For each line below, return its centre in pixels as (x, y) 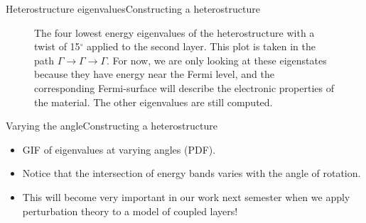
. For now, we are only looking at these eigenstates (217, 60)
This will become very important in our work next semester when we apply (186, 196)
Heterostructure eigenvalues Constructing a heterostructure (133, 8)
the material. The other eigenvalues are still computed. (154, 102)
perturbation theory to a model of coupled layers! (130, 211)
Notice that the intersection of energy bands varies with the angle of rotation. (192, 173)
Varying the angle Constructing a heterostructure (112, 126)
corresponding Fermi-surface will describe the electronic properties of (184, 87)
